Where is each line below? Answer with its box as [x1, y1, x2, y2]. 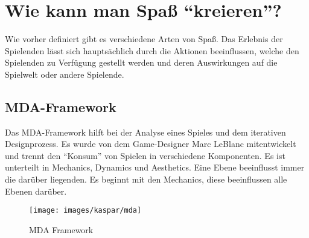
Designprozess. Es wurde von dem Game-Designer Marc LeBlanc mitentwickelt [5, 137, 296, 150]
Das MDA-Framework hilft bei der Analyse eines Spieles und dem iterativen [5, 125, 286, 138]
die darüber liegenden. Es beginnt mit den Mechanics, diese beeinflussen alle [5, 173, 287, 186]
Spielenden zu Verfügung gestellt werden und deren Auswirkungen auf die [5, 56, 278, 69]
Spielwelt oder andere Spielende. [5, 67, 124, 80]
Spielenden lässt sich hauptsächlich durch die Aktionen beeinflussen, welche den [5, 44, 299, 57]
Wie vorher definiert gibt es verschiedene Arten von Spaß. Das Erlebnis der [5, 33, 283, 45]
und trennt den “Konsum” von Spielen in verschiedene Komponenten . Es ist [5, 149, 285, 161]
